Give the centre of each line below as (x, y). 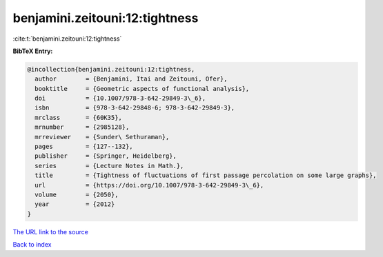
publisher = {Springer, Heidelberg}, (106, 156)
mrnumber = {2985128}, (82, 127)
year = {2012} (75, 204)
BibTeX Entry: (33, 51)
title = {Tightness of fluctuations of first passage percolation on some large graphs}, (206, 175)
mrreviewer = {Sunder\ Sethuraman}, (102, 137)
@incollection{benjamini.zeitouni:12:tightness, (111, 69)
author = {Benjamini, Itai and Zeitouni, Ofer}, (131, 79)
